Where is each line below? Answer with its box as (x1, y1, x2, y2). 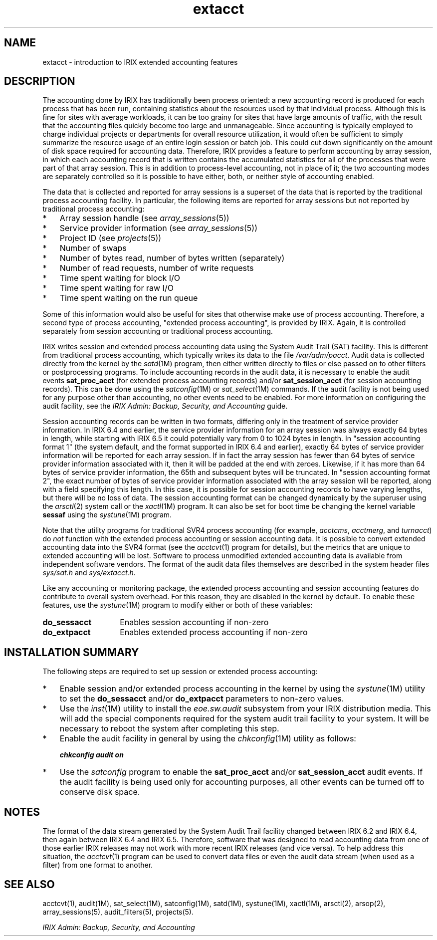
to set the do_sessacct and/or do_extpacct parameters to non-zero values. (59, 694, 344, 704)
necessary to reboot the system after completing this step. (59, 723, 279, 734)
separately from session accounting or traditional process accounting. (42, 327, 273, 336)
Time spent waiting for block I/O (59, 273, 180, 283)
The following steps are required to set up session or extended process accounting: (42, 667, 318, 676)
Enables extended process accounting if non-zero (120, 627, 308, 638)
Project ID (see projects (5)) (59, 233, 162, 243)
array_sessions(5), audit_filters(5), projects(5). (42, 907, 194, 916)
